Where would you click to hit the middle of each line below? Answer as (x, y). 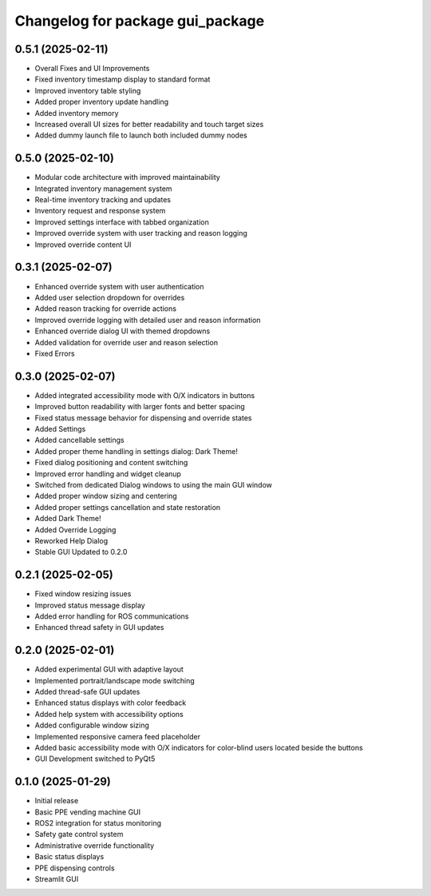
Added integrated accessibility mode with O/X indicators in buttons (145, 395)
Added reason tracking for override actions (106, 309)
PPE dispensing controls (75, 868)
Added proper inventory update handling (102, 102)
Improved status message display (90, 605)
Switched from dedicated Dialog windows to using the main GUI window (154, 484)
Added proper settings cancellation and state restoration (128, 507)
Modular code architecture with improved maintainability (128, 177)
